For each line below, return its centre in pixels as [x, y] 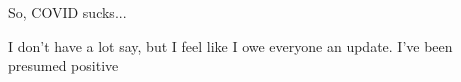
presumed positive [63, 65]
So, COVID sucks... [67, 12]
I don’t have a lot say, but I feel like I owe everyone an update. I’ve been [230, 45]
